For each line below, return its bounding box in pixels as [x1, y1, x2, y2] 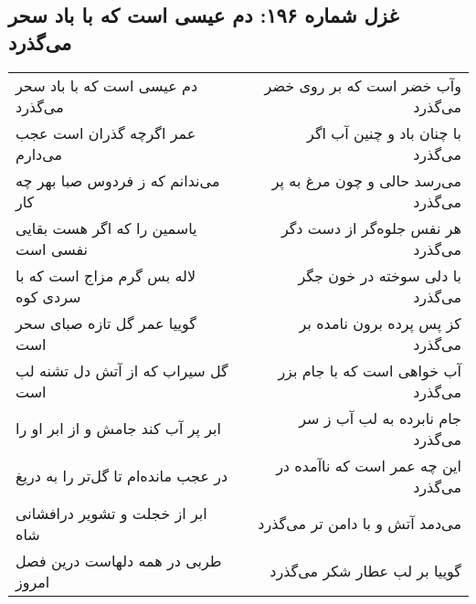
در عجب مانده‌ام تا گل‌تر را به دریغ [16, 465, 228, 487]
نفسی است [16, 238, 89, 260]
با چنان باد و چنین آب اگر [307, 122, 461, 143]
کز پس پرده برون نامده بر [299, 312, 461, 334]
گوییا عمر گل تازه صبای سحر [16, 312, 196, 334]
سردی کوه [16, 285, 81, 307]
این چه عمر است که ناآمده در [276, 454, 461, 476]
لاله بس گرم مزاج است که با [16, 264, 196, 286]
